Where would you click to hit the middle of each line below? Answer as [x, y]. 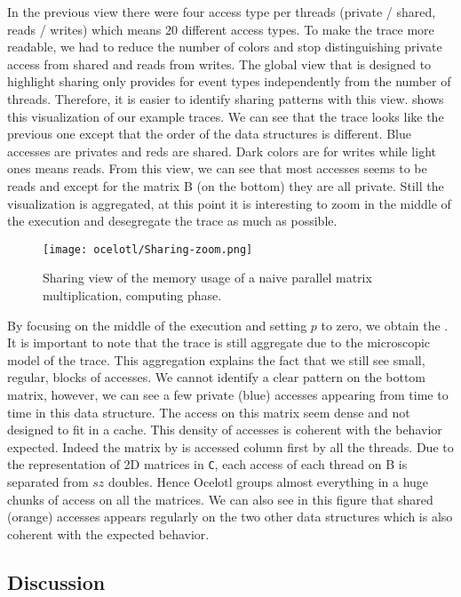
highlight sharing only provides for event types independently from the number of [229, 81]
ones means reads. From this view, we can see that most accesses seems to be [217, 168]
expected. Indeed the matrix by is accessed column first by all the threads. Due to [230, 446]
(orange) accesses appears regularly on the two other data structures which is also [230, 517]
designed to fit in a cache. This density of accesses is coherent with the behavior [225, 430]
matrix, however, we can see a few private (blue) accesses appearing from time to [228, 394]
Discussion [56, 581]
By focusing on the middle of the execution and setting [157, 325]
